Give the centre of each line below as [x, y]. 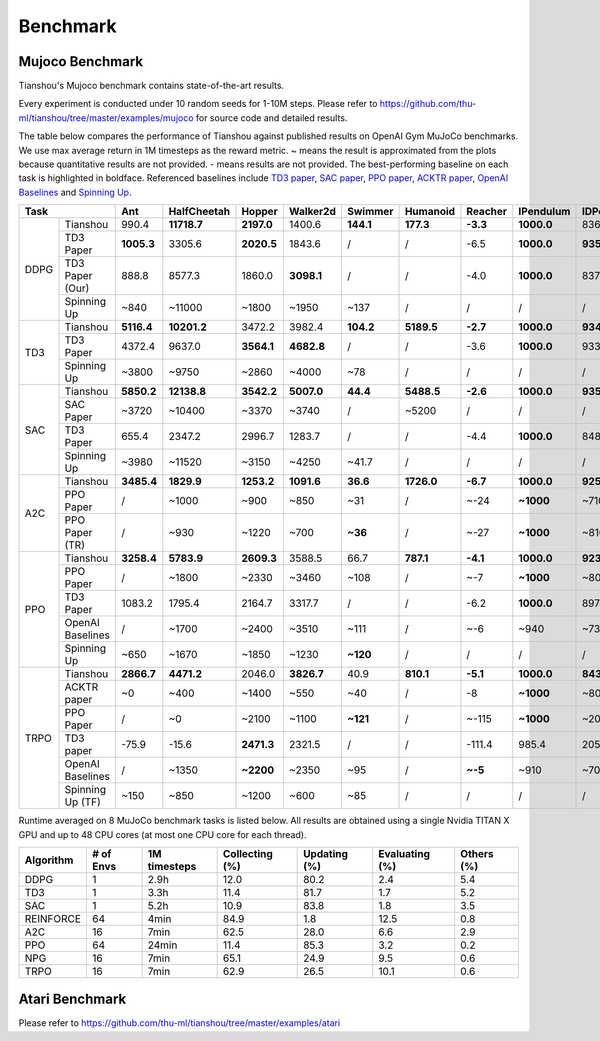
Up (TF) [83, 802]
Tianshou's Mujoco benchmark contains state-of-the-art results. [151, 86]
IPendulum [544, 212]
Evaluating [404, 853]
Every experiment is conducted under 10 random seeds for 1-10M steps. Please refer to [198, 104]
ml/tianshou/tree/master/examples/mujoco [106, 117]
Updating [326, 853]
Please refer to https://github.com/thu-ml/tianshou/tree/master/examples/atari [179, 1023]
